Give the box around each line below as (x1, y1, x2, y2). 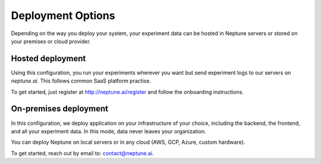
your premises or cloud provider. (11, 37, 92, 45)
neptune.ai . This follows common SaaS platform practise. (11, 77, 152, 84)
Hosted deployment (11, 53, 86, 64)
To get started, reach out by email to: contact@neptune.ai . (11, 149, 154, 157)
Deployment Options (11, 9, 115, 22)
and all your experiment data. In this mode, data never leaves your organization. (11, 128, 206, 135)
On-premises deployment (11, 104, 108, 114)
